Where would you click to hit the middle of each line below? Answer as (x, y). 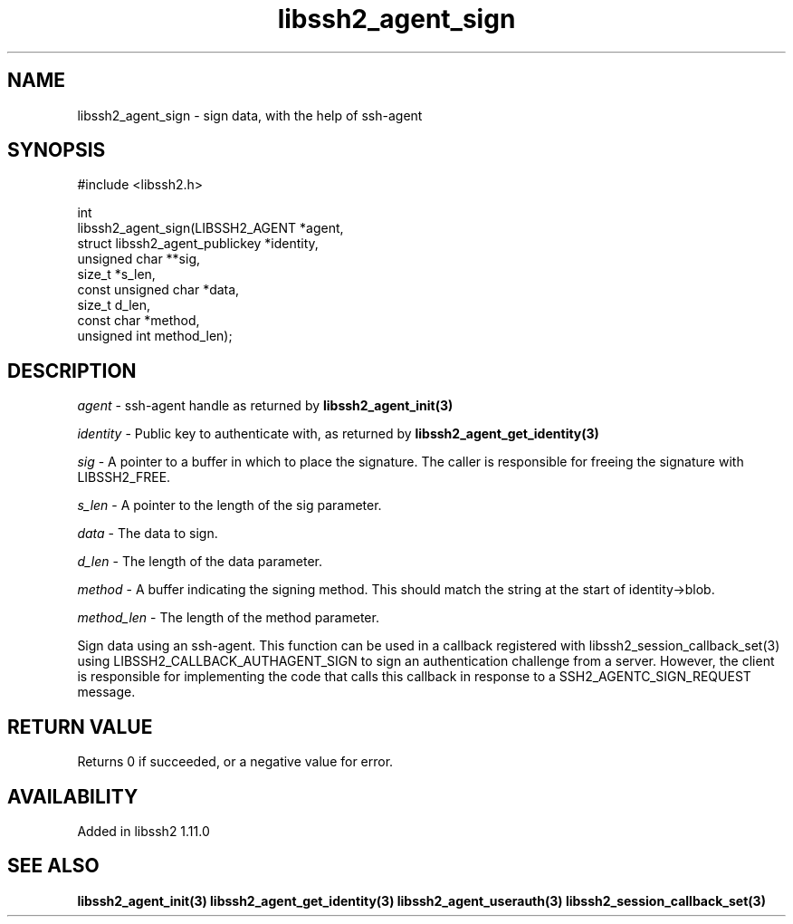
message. (106, 692)
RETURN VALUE (80, 727)
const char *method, (139, 321)
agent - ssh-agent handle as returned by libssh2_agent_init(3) (265, 406)
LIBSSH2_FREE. (124, 477)
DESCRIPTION (72, 371)
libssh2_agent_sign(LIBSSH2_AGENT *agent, (210, 228)
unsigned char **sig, (139, 259)
